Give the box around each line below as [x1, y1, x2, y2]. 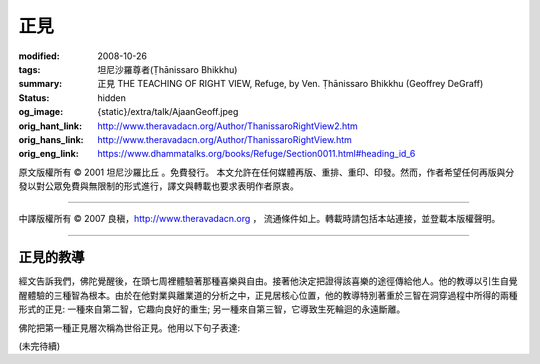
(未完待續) [18, 340, 61, 352]
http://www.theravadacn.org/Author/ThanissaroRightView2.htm [97, 120, 359, 132]
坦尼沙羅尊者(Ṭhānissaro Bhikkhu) [97, 63, 238, 75]
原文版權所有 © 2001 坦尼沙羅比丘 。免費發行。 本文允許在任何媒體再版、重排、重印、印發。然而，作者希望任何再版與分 [18, 166, 515, 178]
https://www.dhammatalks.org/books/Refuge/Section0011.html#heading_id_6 [97, 148, 416, 160]
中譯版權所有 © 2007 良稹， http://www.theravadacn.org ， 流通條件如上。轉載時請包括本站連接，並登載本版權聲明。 [18, 213, 501, 225]
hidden [97, 91, 127, 104]
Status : [18, 91, 50, 104]
